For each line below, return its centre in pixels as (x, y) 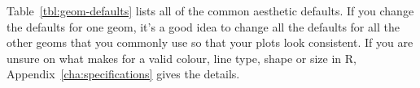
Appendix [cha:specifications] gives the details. (123, 74)
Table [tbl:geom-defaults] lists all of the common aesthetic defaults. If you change (210, 10)
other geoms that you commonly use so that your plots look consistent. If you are (210, 42)
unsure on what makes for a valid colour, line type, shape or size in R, (182, 58)
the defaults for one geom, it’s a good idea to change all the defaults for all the (203, 26)
